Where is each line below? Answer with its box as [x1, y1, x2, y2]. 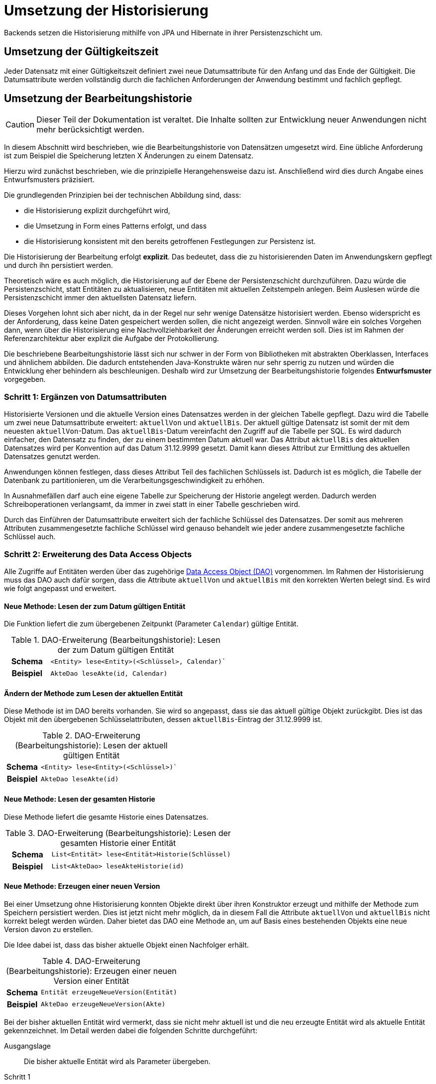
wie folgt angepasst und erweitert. [4, 584, 116, 593]
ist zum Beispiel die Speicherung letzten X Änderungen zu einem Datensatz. [4, 151, 254, 160]
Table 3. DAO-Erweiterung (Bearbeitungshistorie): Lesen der [5, 828, 231, 838]
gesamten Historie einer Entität [60, 838, 176, 848]
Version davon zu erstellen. [4, 925, 93, 934]
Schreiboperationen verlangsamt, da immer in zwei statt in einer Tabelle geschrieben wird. [4, 500, 300, 509]
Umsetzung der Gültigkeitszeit [4, 45, 159, 58]
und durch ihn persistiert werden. [4, 261, 113, 270]
